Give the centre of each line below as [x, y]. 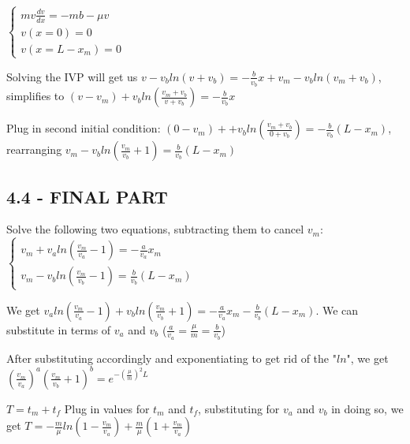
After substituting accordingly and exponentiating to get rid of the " [171, 358]
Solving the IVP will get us [72, 76]
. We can [337, 310]
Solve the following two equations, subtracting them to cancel [155, 229]
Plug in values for [107, 408]
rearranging [34, 149]
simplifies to [35, 96]
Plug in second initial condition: [84, 128]
